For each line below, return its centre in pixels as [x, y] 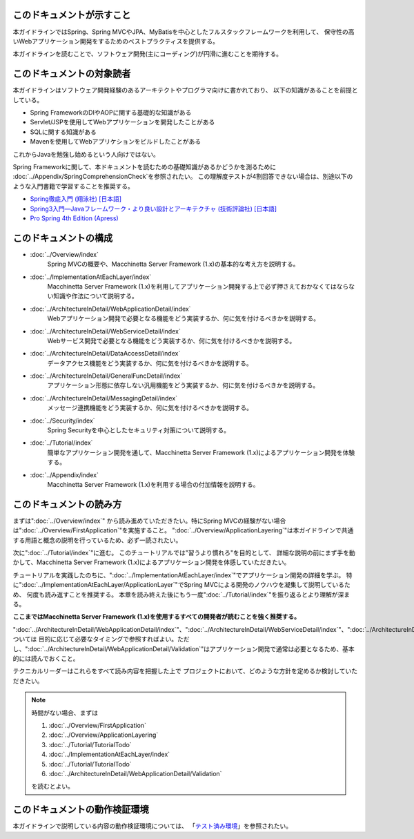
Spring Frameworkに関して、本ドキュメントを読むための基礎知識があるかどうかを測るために [144, 166]
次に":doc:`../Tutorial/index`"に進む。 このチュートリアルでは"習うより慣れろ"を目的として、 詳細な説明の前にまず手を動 [184, 553]
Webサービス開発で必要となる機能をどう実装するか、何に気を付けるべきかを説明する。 [171, 340]
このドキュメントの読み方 [67, 504]
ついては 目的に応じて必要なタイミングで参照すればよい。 [95, 639]
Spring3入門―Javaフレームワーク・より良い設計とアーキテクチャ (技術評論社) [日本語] [154, 209]
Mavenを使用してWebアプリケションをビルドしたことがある [116, 142]
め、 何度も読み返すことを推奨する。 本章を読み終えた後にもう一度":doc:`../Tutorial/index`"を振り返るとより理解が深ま [181, 595]
